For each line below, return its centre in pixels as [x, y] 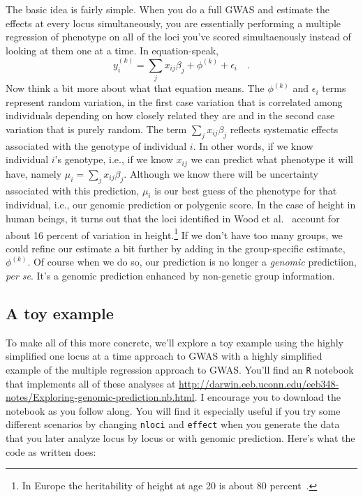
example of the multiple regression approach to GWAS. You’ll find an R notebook [180, 369]
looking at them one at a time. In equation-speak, [112, 50]
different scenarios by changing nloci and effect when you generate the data [173, 424]
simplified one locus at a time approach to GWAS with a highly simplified [164, 356]
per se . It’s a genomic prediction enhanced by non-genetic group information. [170, 275]
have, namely [34, 173]
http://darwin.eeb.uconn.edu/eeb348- [259, 383]
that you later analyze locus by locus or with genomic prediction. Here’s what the [180, 438]
